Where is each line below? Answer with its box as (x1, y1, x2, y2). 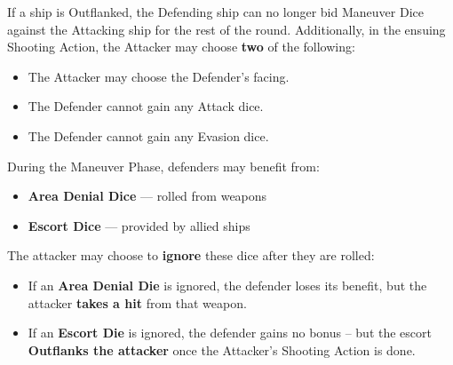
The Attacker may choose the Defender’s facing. (28, 67, 290, 85)
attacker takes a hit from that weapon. (28, 293, 247, 312)
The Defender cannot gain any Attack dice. (28, 97, 264, 115)
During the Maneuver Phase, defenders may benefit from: (7, 156, 320, 175)
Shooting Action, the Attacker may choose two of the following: (7, 37, 355, 56)
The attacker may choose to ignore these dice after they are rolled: (7, 246, 375, 265)
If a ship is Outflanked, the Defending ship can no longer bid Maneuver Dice (7, 3, 424, 20)
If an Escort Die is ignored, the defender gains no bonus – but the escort (28, 323, 432, 342)
